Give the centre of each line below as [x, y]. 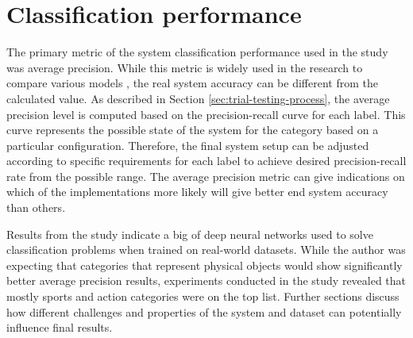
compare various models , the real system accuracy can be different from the [192, 83]
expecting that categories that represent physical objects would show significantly [205, 265]
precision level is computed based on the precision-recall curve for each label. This [206, 114]
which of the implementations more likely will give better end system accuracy [197, 192]
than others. [36, 207]
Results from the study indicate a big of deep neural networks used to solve [190, 234]
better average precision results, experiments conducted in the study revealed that [206, 280]
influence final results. [60, 327]
